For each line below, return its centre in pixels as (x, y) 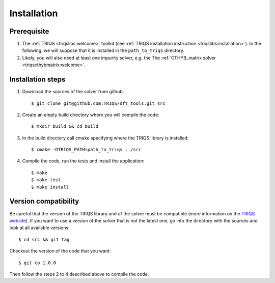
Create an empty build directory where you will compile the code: (91, 115)
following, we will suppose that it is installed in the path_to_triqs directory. (103, 50)
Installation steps (37, 80)
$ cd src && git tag (44, 239)
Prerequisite (29, 31)
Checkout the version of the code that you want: (60, 251)
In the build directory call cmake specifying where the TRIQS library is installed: (105, 138)
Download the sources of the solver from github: (73, 92)
